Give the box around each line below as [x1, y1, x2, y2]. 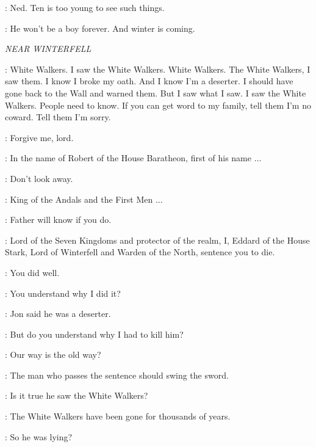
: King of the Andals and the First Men [5, 192, 153, 205]
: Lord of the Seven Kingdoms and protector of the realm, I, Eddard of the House [5, 233, 310, 246]
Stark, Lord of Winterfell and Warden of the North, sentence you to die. [5, 245, 275, 258]
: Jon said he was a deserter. [5, 307, 111, 320]
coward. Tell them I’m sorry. [5, 111, 111, 123]
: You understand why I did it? [5, 286, 121, 299]
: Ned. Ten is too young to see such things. [5, 1, 165, 13]
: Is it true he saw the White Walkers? [5, 389, 148, 402]
